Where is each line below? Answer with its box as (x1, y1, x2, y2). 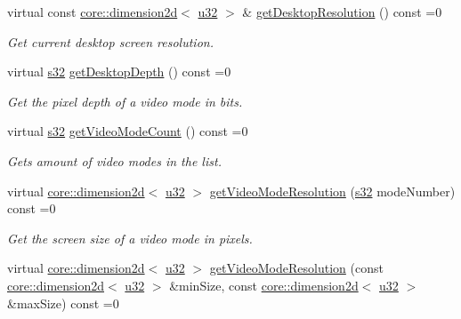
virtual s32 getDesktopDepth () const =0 (7, 62, 231, 81)
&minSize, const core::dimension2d (169, 275, 359, 294)
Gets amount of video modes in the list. (7, 151, 222, 170)
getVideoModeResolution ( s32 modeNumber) (209, 181, 456, 200)
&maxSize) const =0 (7, 293, 119, 312)
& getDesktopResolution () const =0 (242, 3, 442, 20)
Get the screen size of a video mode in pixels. (7, 228, 253, 247)
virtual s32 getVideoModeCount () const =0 (7, 122, 248, 140)
